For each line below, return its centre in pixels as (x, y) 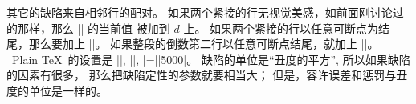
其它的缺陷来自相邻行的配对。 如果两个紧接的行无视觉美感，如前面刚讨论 (200, 12)
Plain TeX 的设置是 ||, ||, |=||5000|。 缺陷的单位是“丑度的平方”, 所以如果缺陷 (211, 59)
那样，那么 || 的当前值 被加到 (94, 28)
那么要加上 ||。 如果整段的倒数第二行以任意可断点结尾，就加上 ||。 (204, 44)
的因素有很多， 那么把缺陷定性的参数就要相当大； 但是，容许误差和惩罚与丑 (207, 75)
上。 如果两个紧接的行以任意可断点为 (281, 28)
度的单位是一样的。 (57, 90)
